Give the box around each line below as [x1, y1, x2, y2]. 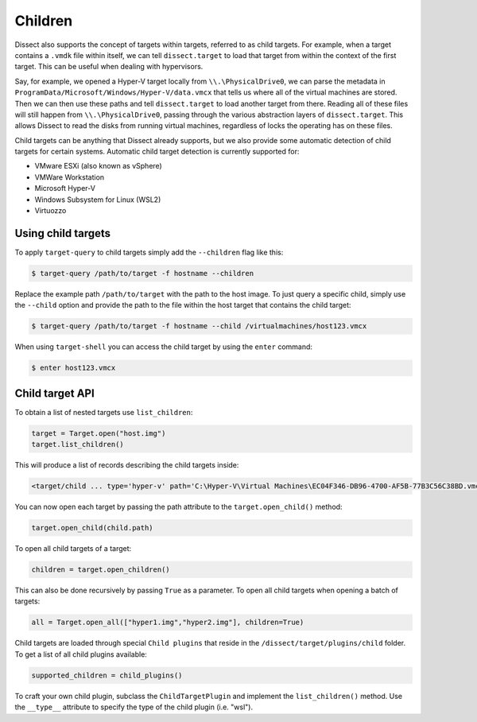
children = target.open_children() [31, 565, 170, 574]
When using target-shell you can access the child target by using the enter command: [14, 342, 313, 351]
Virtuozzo [34, 206, 67, 215]
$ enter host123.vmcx [31, 363, 116, 373]
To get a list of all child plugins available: [14, 649, 147, 659]
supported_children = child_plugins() [31, 670, 183, 680]
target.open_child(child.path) [31, 523, 154, 533]
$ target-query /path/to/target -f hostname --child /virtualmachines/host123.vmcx [31, 322, 367, 331]
